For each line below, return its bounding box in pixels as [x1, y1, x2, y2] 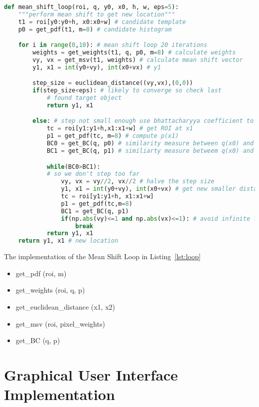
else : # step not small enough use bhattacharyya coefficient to [32, 117, 254, 125]
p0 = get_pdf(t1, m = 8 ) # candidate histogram [18, 25, 172, 33]
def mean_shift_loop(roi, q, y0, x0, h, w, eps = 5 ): [4, 3, 179, 10]
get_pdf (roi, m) [15, 268, 67, 278]
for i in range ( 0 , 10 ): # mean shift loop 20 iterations [18, 41, 208, 49]
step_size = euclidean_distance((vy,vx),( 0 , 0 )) [32, 79, 193, 87]
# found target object [46, 94, 122, 102]
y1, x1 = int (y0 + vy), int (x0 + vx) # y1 [32, 63, 161, 71]
